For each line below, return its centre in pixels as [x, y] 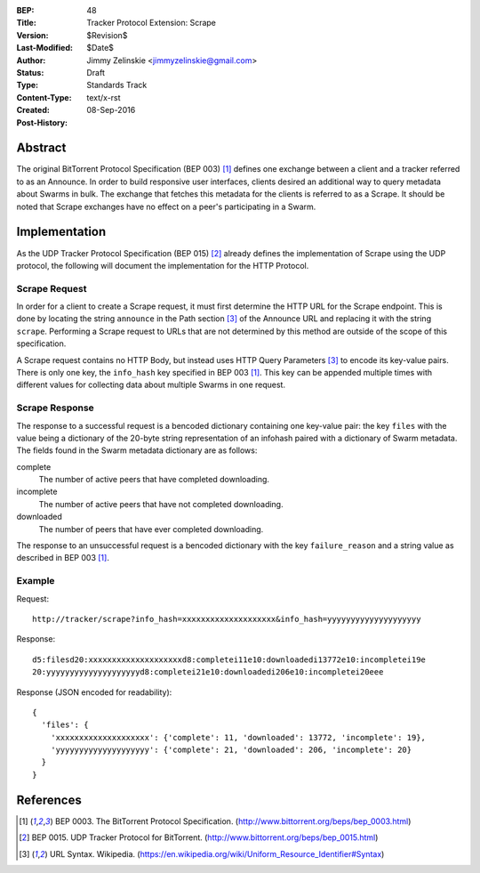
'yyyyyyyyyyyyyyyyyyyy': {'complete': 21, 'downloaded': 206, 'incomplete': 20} [231, 750]
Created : [33, 110]
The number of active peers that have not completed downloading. [161, 504]
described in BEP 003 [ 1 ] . [63, 558]
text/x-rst [104, 97]
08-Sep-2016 [111, 110]
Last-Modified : [44, 48]
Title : [27, 23]
